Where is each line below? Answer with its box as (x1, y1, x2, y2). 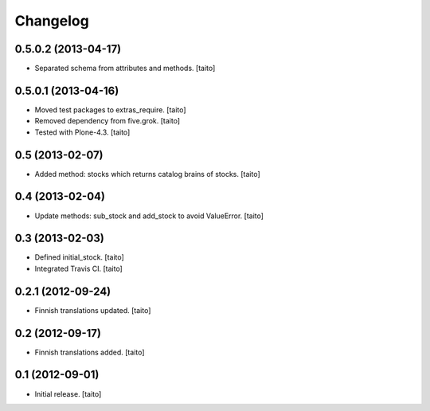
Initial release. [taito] (34, 389, 102, 398)
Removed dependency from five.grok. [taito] (34, 116, 181, 126)
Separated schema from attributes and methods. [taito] (34, 64, 216, 73)
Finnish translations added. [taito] (34, 347, 145, 357)
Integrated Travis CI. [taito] (34, 264, 123, 273)
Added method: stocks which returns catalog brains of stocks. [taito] (34, 169, 260, 178)
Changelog (14, 12, 89, 29)
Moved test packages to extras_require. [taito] (34, 104, 186, 115)
